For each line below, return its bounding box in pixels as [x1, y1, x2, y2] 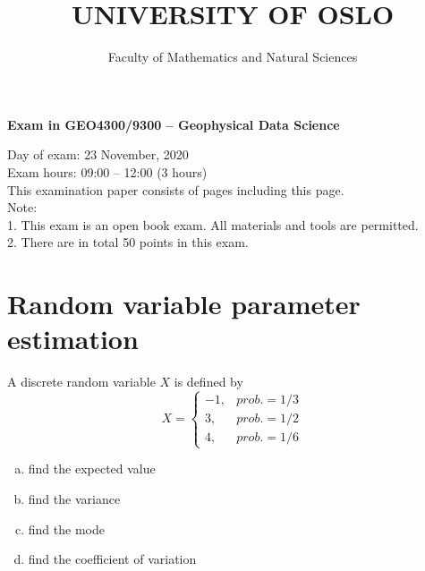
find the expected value [28, 459, 156, 478]
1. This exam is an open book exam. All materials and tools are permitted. [7, 215, 419, 234]
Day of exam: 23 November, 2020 [7, 145, 189, 164]
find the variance [28, 489, 121, 507]
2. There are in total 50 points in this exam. [7, 233, 249, 251]
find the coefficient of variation [28, 550, 197, 568]
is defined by [174, 372, 243, 391]
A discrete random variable [7, 372, 156, 391]
